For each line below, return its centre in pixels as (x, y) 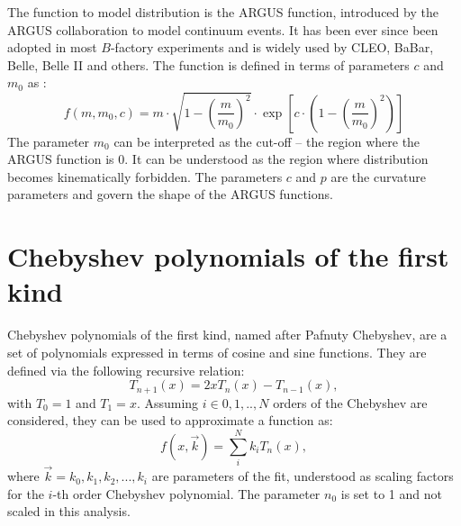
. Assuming (167, 402)
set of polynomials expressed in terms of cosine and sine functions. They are (217, 352)
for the (26, 493)
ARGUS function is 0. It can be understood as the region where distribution (218, 159)
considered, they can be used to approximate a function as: (170, 420)
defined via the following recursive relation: (126, 370)
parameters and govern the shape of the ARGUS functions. (170, 194)
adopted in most (52, 47)
